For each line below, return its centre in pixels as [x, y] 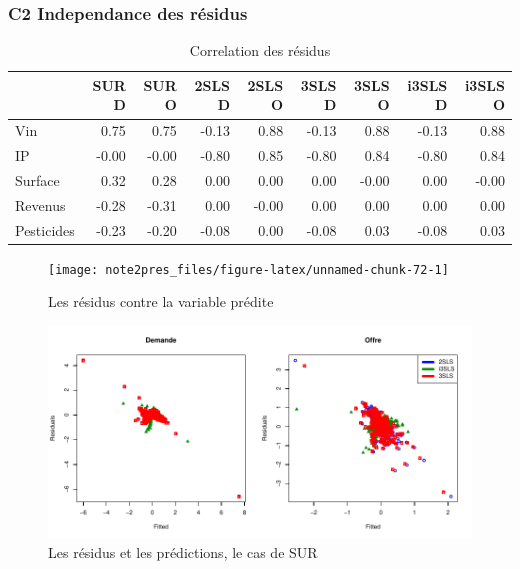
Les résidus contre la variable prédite [161, 301]
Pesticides [45, 229]
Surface [37, 179]
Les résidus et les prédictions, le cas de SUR [183, 551]
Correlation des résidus [260, 50]
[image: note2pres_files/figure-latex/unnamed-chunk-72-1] [248, 269]
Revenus [40, 204]
